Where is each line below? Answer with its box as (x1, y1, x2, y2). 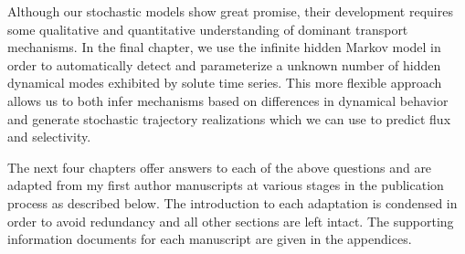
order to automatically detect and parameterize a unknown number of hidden (7, 55, 441, 74)
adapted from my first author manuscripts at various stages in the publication (7, 175, 444, 195)
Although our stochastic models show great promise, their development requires (7, 2, 453, 20)
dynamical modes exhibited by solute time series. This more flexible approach (7, 73, 442, 92)
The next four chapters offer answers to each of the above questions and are (7, 157, 432, 176)
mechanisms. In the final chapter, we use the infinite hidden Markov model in (7, 37, 441, 57)
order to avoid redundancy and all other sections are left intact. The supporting (7, 211, 454, 230)
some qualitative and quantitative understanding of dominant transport (7, 19, 408, 38)
